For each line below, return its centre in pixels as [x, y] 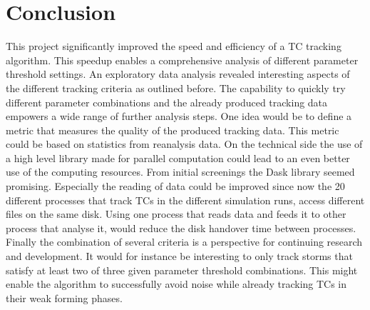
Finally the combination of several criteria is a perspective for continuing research [184, 242]
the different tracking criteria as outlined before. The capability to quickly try [176, 87]
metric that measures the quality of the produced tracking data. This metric [173, 130]
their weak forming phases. [64, 297]
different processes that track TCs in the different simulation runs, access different [185, 200]
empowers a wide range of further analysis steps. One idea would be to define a [179, 116]
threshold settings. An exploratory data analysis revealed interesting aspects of [178, 74]
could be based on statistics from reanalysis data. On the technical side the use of [184, 144]
